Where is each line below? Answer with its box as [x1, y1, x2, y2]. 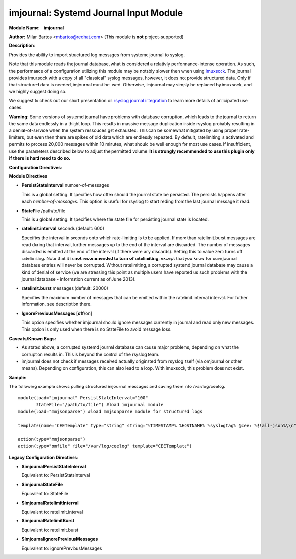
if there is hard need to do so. [9, 155, 71, 161]
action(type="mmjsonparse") [18, 436, 86, 442]
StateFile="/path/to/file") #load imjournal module [36, 402, 164, 407]
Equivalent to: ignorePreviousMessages [21, 545, 102, 551]
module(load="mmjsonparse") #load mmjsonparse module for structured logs [18, 409, 203, 415]
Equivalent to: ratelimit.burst [21, 527, 79, 533]
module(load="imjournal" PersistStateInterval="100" [18, 395, 148, 400]
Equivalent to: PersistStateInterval [21, 473, 90, 478]
